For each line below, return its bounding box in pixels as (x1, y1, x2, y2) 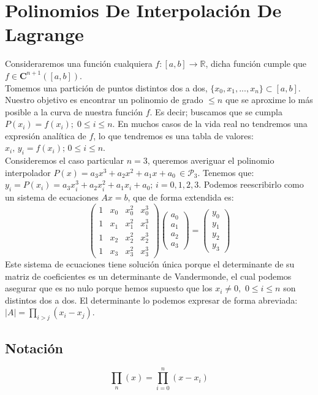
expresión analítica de (5, 129, 86, 142)
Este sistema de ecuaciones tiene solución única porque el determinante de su (5, 257, 295, 270)
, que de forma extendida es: (127, 191, 234, 204)
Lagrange (5, 21, 84, 47)
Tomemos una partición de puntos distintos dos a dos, (5, 81, 208, 94)
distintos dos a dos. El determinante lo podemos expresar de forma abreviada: (5, 293, 298, 306)
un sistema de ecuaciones (5, 191, 99, 204)
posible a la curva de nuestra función (5, 105, 143, 118)
